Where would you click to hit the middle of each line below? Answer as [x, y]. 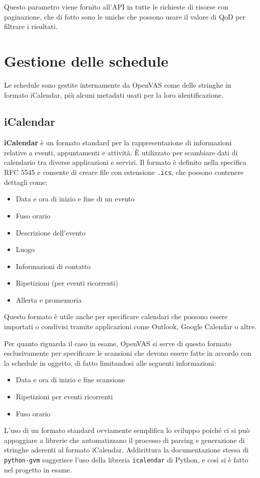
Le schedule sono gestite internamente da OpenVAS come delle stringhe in [118, 84]
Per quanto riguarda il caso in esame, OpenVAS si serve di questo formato [118, 343]
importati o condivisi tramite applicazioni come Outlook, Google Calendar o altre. [130, 326]
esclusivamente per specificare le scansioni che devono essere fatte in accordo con [128, 353]
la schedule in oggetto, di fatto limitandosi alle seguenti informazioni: [110, 363]
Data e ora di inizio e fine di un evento [75, 199]
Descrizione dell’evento [51, 232]
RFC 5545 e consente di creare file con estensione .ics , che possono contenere [124, 172]
